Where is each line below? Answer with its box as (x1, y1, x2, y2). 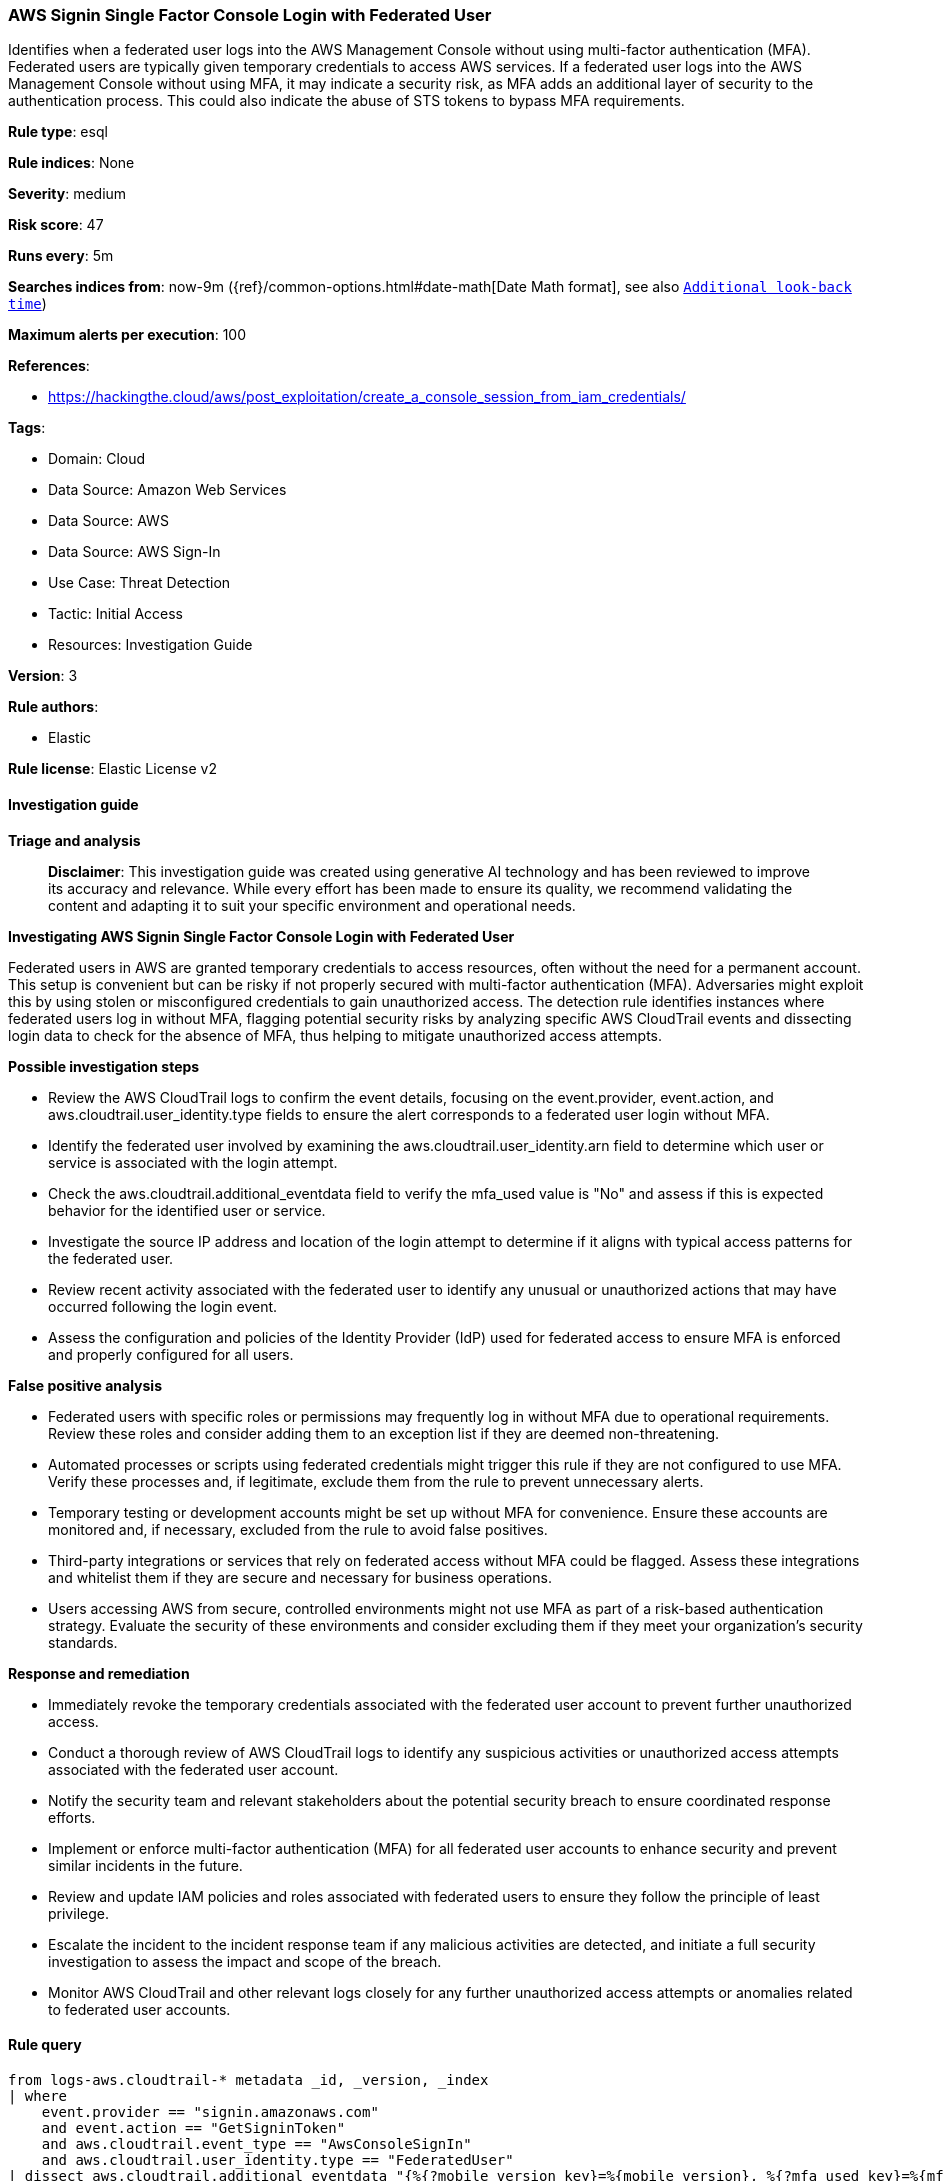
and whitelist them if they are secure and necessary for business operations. (48, 1568, 552, 1586)
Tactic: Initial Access (48, 605, 183, 623)
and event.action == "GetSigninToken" (41, 2119, 346, 2136)
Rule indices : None (8, 154, 135, 172)
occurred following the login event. (48, 1297, 278, 1315)
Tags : (8, 419, 46, 437)
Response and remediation (8, 1664, 190, 1682)
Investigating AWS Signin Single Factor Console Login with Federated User (8, 927, 515, 945)
